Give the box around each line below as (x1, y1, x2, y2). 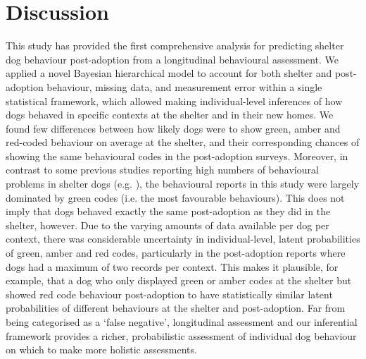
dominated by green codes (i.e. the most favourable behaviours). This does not (6, 190, 345, 205)
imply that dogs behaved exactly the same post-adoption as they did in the (6, 204, 331, 219)
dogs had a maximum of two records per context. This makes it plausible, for (6, 259, 339, 274)
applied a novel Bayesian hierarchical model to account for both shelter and (6, 66, 332, 80)
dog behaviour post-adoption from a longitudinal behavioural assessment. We (6, 51, 339, 66)
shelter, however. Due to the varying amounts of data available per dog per (6, 217, 329, 232)
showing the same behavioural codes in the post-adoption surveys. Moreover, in (6, 148, 348, 163)
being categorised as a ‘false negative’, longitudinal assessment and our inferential (6, 315, 358, 329)
